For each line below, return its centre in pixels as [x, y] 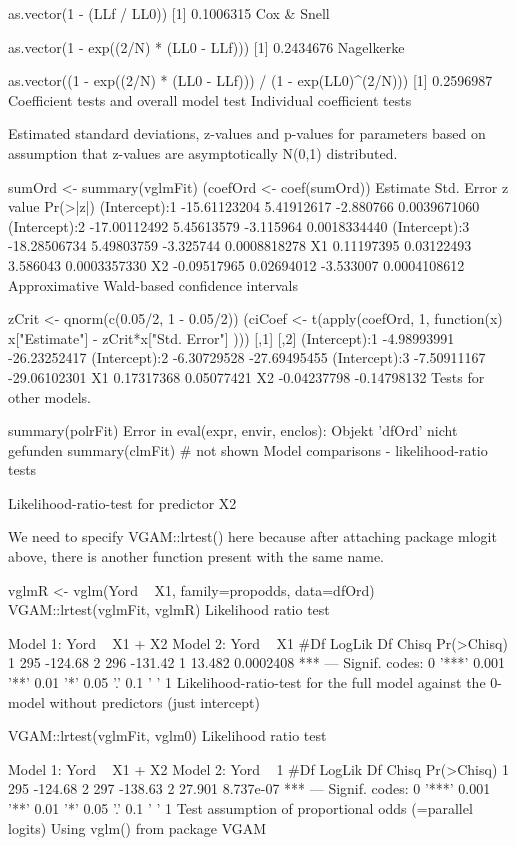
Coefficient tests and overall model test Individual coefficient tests [210, 99]
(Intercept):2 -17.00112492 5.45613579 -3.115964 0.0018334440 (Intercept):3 [239, 225]
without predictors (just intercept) [154, 701]
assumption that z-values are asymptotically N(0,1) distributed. [203, 152]
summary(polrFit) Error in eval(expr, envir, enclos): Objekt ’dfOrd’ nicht [233, 430]
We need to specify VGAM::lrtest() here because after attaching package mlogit [252, 536]
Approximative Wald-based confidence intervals [153, 284]
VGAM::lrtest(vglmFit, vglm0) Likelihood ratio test [167, 735]
